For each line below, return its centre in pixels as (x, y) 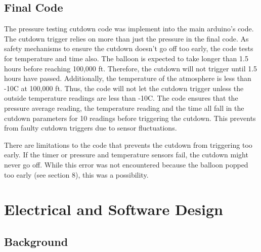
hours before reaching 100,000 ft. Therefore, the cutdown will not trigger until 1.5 (131, 68)
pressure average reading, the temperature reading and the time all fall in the (124, 108)
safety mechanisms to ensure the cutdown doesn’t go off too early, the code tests (129, 48)
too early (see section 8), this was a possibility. (76, 174)
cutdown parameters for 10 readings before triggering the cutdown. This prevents (130, 118)
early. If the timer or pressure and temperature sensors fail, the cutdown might (126, 155)
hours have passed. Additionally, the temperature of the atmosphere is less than (128, 78)
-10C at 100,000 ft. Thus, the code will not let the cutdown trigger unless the (124, 88)
